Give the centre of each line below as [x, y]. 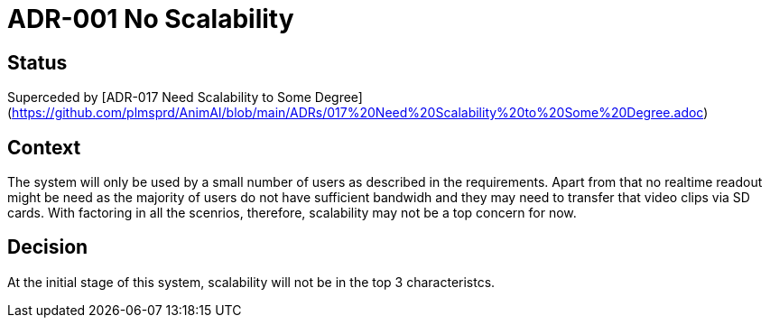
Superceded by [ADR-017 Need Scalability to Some [159, 97]
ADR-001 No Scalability [151, 19]
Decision [48, 247]
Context [44, 147]
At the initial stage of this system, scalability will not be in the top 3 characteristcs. [251, 282]
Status [37, 62]
